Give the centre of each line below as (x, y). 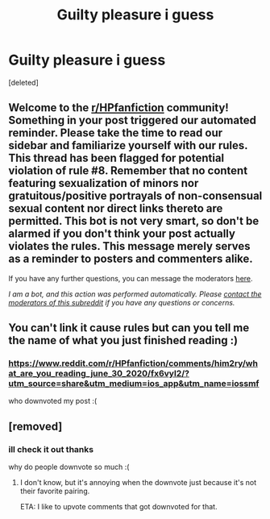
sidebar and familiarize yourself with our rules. (128, 145)
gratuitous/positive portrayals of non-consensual (135, 196)
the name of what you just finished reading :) (123, 340)
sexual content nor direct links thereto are (116, 208)
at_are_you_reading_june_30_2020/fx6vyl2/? (99, 374)
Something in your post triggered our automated (132, 120)
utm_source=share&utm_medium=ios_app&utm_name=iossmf (134, 384)
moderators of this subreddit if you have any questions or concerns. (122, 302)
